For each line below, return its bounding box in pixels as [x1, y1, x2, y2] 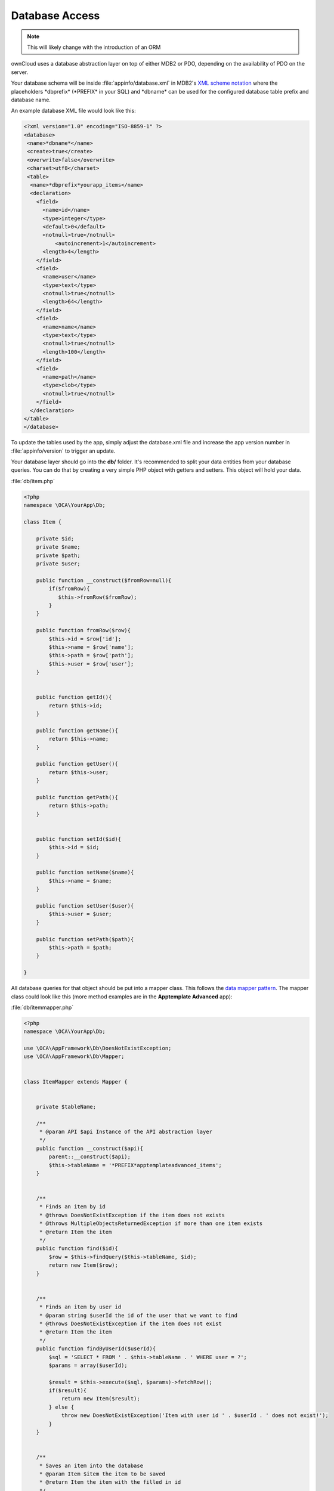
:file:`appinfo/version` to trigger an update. [11, 447, 116, 454]
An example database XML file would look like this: [11, 107, 137, 115]
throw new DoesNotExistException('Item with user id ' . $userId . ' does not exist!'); [61, 1412, 329, 1419]
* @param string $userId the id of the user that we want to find [39, 1312, 238, 1319]
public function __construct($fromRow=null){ [36, 577, 172, 584]
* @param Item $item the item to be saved [39, 1470, 165, 1477]
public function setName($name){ [36, 869, 134, 876]
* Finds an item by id [39, 1204, 106, 1210]
